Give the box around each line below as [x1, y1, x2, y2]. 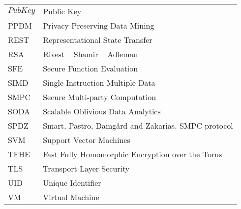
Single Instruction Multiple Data [43, 77, 155, 88]
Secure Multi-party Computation [43, 91, 156, 103]
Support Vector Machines [43, 134, 130, 145]
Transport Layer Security [43, 163, 130, 174]
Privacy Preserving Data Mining [43, 20, 154, 31]
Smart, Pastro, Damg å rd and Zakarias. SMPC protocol [43, 120, 233, 131]
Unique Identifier [43, 177, 101, 188]
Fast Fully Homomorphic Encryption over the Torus [43, 148, 222, 160]
